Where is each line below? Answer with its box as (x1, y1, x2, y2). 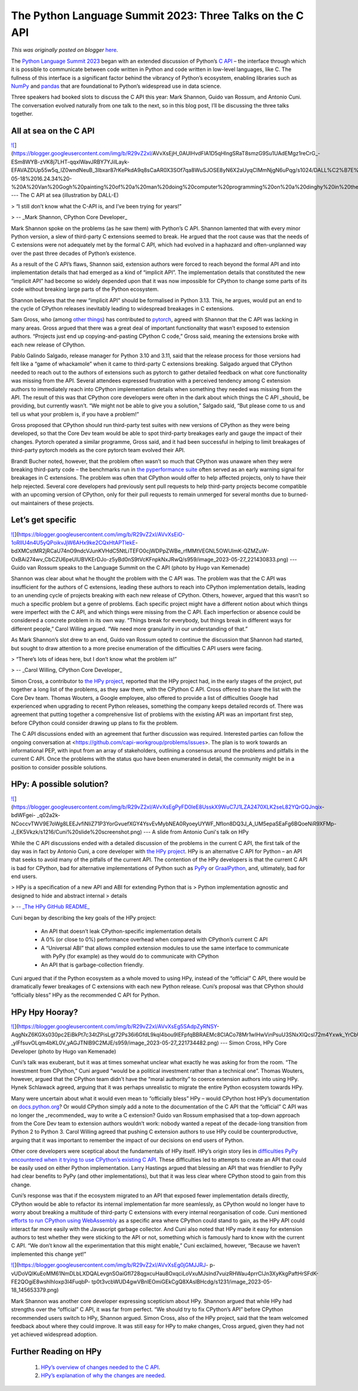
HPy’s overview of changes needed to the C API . (41, 1364, 161, 1371)
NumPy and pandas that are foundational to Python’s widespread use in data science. (11, 82, 222, 90)
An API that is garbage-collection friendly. (41, 961, 144, 968)
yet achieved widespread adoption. (11, 1331, 98, 1338)
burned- (288, 491, 308, 498)
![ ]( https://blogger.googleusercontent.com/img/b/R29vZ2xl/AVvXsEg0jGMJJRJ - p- (11, 1261, 216, 1269)
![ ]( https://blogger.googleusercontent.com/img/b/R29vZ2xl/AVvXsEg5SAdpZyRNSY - (11, 1022, 220, 1030)
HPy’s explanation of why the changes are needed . (41, 1372, 166, 1379)
